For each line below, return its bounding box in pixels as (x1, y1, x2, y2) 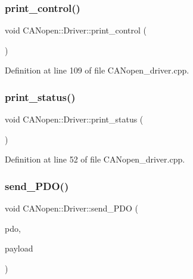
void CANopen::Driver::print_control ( (5, 24, 147, 36)
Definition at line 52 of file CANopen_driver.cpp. (5, 153, 185, 165)
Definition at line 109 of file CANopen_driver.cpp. (5, 64, 189, 76)
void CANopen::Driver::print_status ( (5, 113, 144, 125)
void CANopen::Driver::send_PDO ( (5, 202, 138, 214)
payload (5, 242, 33, 255)
